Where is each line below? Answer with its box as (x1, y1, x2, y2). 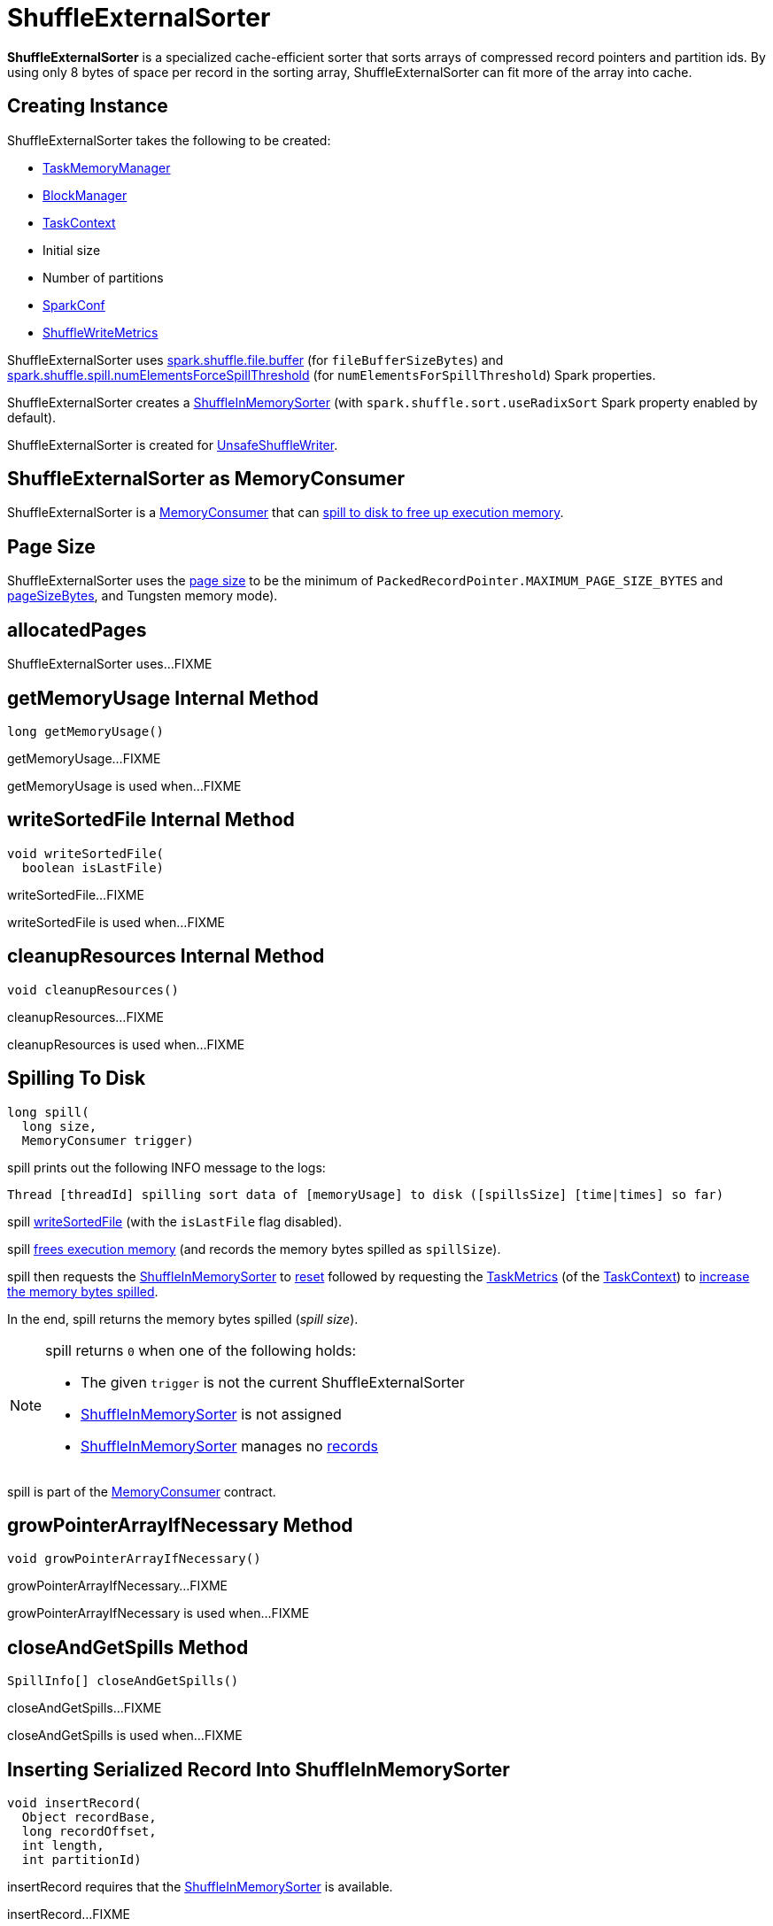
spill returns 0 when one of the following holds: (45, 1341, 357, 1359)
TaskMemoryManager (43, 159, 171, 175)
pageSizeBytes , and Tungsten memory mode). (7, 588, 278, 604)
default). (7, 409, 57, 425)
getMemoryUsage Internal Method (7, 686, 319, 709)
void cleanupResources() (7, 982, 179, 997)
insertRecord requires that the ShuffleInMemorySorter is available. (7, 1879, 393, 1895)
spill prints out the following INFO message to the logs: (7, 1159, 326, 1175)
